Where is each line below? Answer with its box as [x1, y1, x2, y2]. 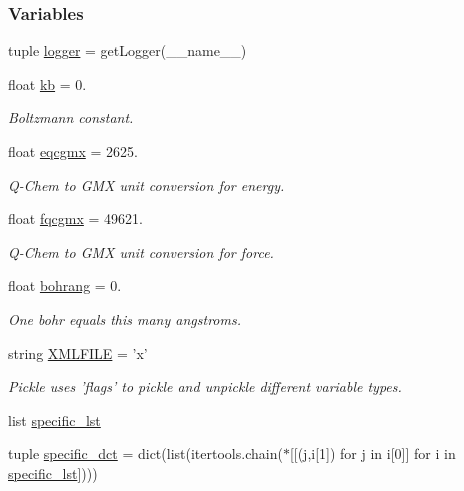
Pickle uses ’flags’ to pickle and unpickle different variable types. [8, 376, 402, 397]
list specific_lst [8, 409, 101, 430]
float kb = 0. [8, 73, 87, 94]
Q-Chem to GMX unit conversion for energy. [8, 174, 285, 195]
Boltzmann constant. [8, 107, 134, 128]
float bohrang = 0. [8, 275, 122, 296]
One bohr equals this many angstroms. [8, 308, 241, 329]
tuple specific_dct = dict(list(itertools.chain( [8, 443, 283, 464]
